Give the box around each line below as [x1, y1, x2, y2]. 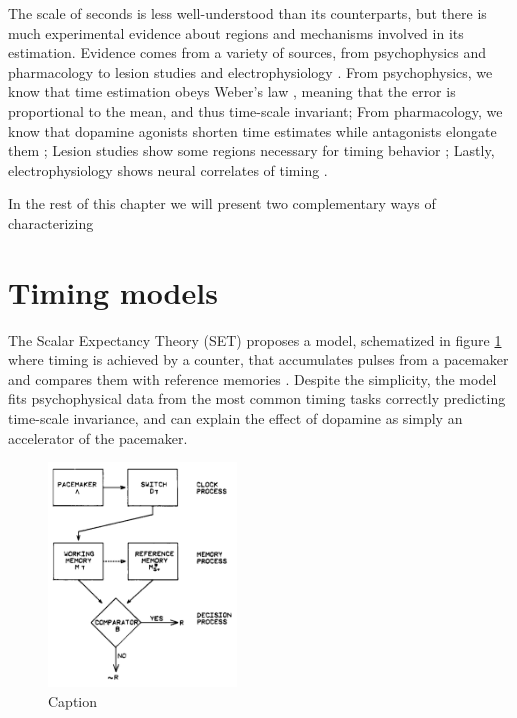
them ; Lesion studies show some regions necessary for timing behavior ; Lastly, [8, 140, 495, 161]
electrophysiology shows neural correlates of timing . [8, 159, 328, 180]
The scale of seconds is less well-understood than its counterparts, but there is [8, 3, 487, 23]
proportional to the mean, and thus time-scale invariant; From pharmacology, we [8, 100, 503, 121]
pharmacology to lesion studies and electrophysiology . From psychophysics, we [8, 61, 493, 82]
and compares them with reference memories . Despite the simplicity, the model [8, 368, 497, 389]
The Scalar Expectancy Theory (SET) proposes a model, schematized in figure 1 [8, 329, 502, 350]
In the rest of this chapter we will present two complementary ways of [8, 193, 436, 214]
